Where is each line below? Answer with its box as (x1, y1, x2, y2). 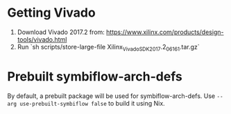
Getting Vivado (7, 5, 96, 21)
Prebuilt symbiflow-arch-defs (7, 68, 182, 84)
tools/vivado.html (17, 35, 67, 43)
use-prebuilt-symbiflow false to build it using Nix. (19, 99, 165, 107)
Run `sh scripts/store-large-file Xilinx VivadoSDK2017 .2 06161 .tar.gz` (17, 42, 200, 53)
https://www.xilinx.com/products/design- (106, 28, 224, 36)
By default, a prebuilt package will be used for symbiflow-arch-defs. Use (7, 92, 216, 100)
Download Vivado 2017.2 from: (17, 28, 105, 36)
